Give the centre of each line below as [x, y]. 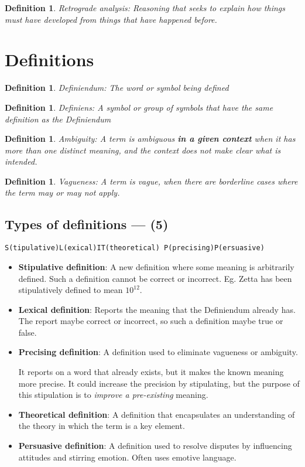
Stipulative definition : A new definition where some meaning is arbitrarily [156, 266]
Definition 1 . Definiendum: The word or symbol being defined [117, 88]
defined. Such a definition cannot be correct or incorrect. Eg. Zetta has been [155, 278]
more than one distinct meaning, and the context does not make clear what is [143, 150]
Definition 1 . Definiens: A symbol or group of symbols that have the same [139, 107]
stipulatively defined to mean [71, 290]
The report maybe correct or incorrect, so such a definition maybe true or [151, 321]
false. [28, 332]
